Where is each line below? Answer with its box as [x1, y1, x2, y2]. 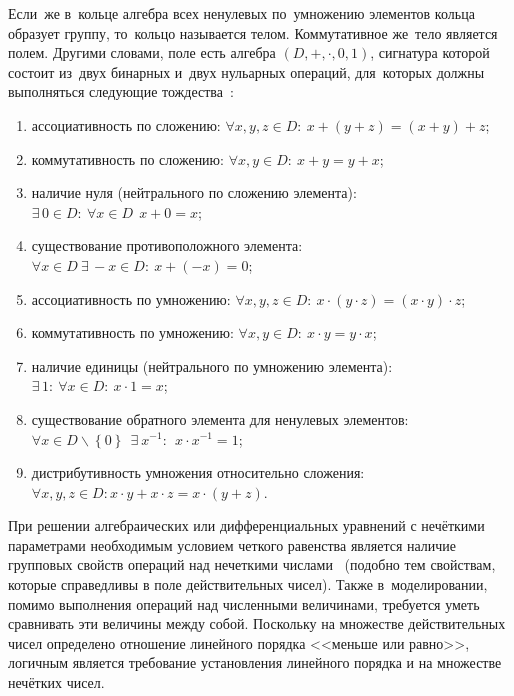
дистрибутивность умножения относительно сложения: [31, 462, 365, 483]
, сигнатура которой [370, 42, 490, 63]
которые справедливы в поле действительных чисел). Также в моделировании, [8, 574, 488, 595]
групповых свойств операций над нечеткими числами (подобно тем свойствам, [8, 554, 496, 575]
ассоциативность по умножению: [31, 288, 231, 309]
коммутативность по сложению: [31, 148, 224, 169]
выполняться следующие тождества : [8, 81, 234, 102]
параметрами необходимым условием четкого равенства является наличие [8, 534, 457, 555]
